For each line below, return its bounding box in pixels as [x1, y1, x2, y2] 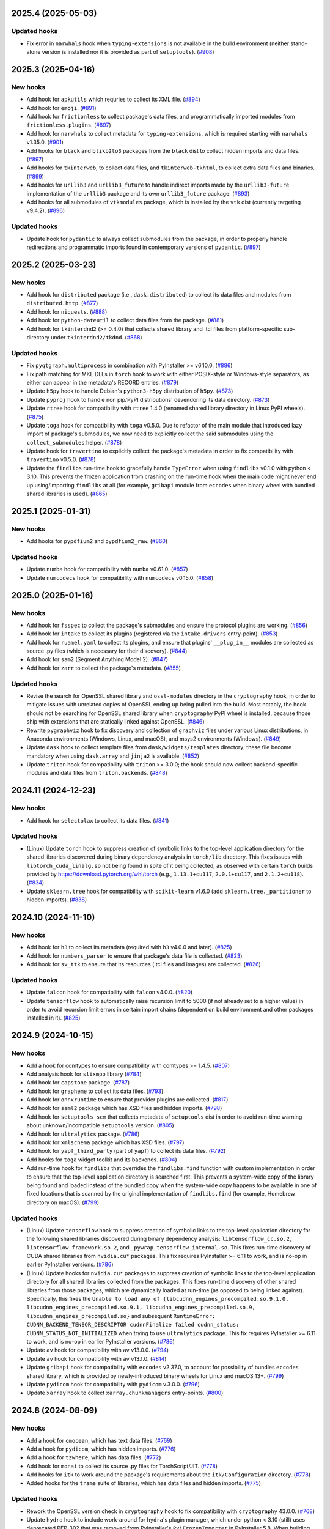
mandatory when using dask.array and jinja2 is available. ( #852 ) [26, 752, 200, 760]
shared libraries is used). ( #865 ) [26, 490, 108, 498]
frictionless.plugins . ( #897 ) [26, 121, 111, 128]
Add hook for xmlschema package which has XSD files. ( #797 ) [26, 1139, 185, 1146]
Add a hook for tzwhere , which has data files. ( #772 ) [26, 1454, 161, 1461]
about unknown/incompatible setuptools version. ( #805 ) [26, 1122, 174, 1129]
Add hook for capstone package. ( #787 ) [26, 1079, 130, 1086]
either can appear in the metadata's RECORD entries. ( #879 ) [26, 379, 179, 386]
